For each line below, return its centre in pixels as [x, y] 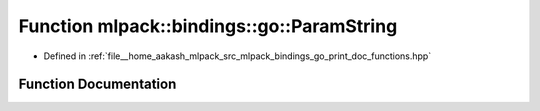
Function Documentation [97, 84]
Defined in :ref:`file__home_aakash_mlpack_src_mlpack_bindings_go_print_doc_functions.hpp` [237, 56]
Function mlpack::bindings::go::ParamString [208, 26]
